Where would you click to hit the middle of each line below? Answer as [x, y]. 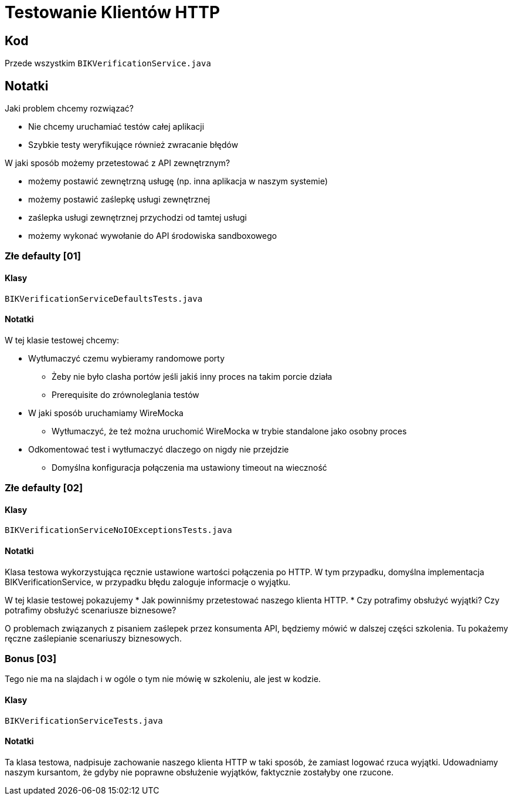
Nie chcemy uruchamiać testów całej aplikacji [116, 127]
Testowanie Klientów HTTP [113, 12]
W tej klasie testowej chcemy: [62, 340]
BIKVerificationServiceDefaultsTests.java [104, 298]
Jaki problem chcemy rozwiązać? [69, 109]
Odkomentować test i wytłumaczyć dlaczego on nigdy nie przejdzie [159, 449]
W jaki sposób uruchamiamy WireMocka [106, 413]
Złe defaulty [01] [43, 256]
